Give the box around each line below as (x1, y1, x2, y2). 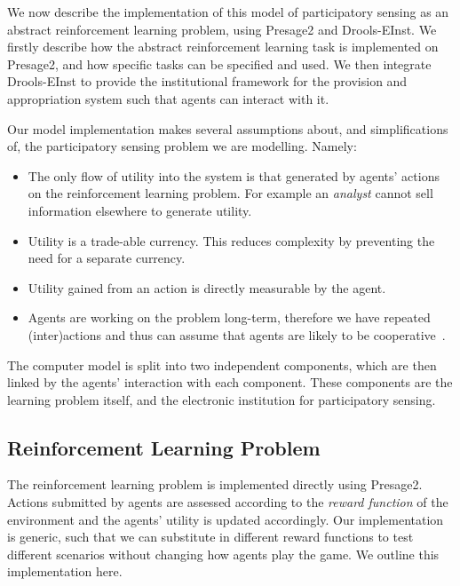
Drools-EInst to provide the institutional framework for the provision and (7, 72, 408, 91)
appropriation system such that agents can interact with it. (7, 89, 329, 107)
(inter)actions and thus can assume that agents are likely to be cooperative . (28, 325, 446, 344)
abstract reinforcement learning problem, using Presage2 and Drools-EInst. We (7, 20, 437, 38)
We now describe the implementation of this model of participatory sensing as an (7, 3, 449, 20)
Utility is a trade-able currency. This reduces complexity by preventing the (28, 231, 435, 249)
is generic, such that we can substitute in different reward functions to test (7, 527, 414, 546)
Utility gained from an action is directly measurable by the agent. (28, 278, 386, 297)
